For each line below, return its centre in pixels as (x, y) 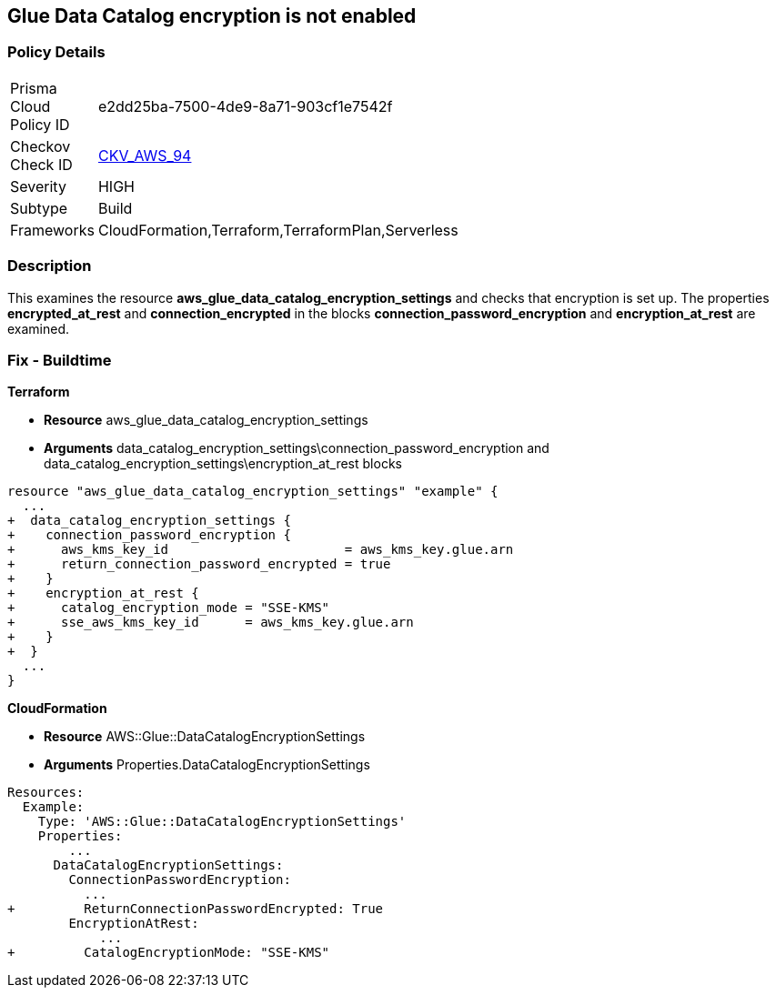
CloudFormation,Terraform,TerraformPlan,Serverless (278, 230)
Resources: (46, 793)
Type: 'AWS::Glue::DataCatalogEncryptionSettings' (222, 822)
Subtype (39, 208)
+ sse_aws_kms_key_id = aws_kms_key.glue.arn (211, 623)
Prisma (34, 88)
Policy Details (56, 52)
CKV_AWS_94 (145, 155)
